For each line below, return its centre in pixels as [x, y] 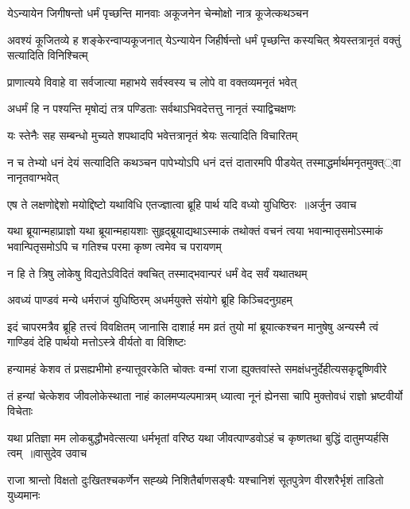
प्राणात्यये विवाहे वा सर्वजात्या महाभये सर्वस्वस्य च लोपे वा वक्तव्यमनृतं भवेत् [152, 81]
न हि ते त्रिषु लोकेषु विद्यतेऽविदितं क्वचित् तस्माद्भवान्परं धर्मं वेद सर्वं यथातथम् [157, 273]
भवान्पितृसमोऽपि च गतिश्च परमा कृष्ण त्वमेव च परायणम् [114, 246]
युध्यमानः [24, 495]
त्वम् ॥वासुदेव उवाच [47, 453]
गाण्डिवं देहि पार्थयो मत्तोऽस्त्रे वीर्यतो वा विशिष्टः [97, 342]
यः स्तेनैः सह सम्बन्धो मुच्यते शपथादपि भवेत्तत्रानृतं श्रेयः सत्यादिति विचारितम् [153, 135]
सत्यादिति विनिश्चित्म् [48, 55]
